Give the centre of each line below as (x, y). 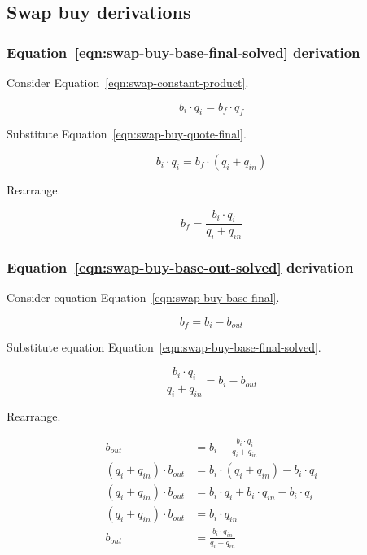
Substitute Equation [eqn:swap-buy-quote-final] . (127, 134)
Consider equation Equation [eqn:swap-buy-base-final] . (143, 297)
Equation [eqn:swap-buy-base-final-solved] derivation (183, 52)
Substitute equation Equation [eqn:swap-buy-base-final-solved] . (164, 347)
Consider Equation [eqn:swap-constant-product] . (128, 82)
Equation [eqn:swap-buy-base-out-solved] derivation (180, 267)
